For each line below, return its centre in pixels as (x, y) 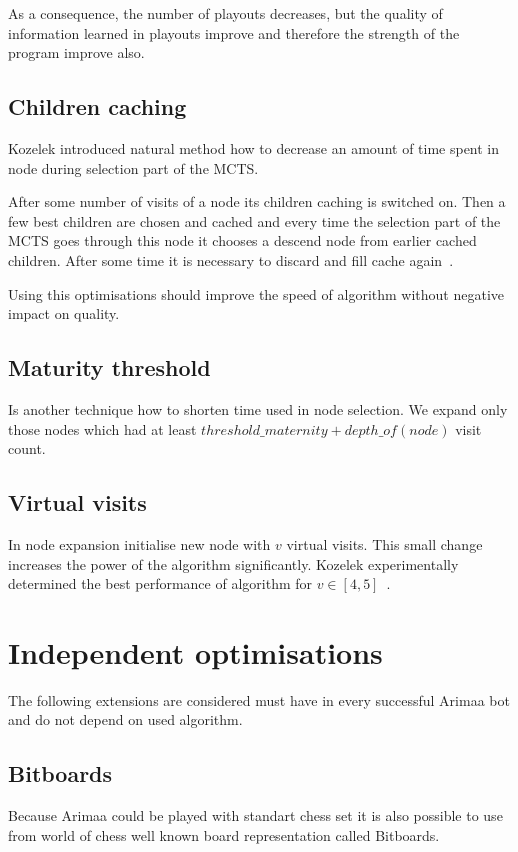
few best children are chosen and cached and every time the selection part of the (254, 220)
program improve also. (76, 52)
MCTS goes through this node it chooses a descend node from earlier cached (242, 240)
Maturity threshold (109, 367)
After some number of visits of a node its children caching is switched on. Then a (257, 201)
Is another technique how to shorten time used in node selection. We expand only (258, 408)
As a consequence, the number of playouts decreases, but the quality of (225, 13)
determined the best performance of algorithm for (160, 583)
